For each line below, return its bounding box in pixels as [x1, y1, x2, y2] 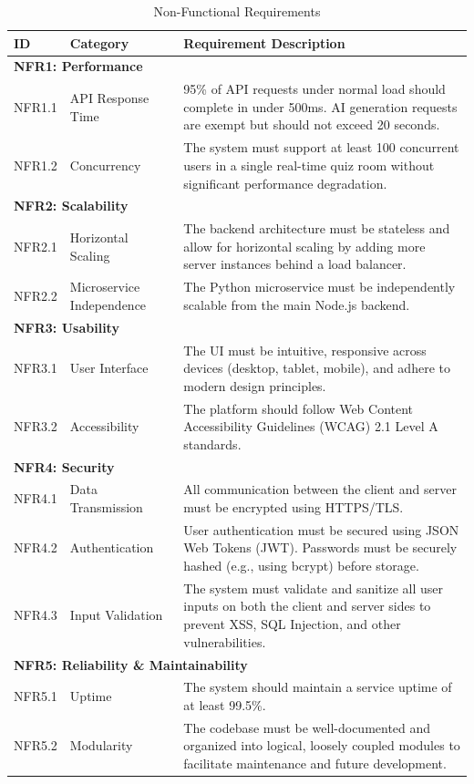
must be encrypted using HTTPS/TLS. [183, 498, 404, 516]
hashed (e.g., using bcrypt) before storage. [183, 556, 419, 575]
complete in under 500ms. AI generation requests [183, 97, 458, 116]
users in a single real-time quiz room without [183, 155, 435, 174]
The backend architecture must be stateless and [183, 219, 450, 238]
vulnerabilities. [183, 632, 266, 651]
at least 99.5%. [183, 695, 266, 714]
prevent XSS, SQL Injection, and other [183, 614, 401, 634]
